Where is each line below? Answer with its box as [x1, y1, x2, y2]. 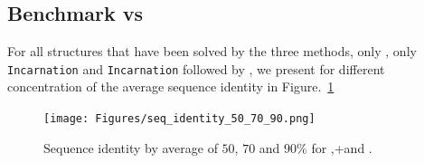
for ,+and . [311, 138, 372, 157]
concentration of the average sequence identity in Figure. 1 [7, 77, 334, 96]
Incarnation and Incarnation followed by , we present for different [7, 59, 385, 78]
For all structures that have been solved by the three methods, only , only [7, 42, 417, 61]
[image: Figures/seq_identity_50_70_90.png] [43, 112, 316, 126]
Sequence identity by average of [43, 138, 218, 157]
